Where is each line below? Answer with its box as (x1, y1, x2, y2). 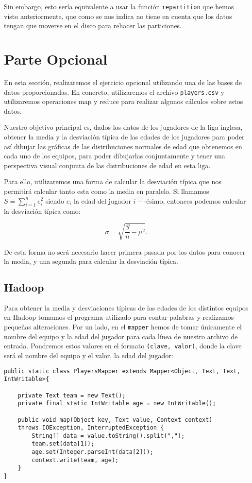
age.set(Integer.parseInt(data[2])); (32, 448, 153, 456)
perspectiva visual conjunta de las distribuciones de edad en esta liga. (4, 160, 211, 170)
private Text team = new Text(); (17, 392, 126, 399)
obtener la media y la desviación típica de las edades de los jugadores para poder (4, 132, 245, 141)
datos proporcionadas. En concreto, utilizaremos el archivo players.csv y (4, 86, 224, 97)
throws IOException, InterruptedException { (17, 424, 164, 431)
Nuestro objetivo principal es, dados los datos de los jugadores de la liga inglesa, (4, 122, 243, 132)
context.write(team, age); (32, 456, 119, 464)
